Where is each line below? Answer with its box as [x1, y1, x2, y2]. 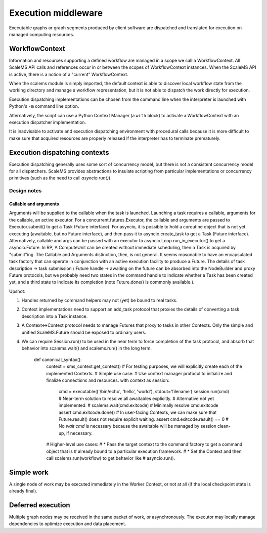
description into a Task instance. [21, 313, 88, 319]
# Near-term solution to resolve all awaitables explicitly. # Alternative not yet [58, 396, 214, 401]
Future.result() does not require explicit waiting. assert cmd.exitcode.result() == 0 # [58, 416, 229, 422]
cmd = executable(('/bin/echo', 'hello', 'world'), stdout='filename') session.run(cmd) [58, 389, 229, 395]
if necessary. [66, 430, 93, 436]
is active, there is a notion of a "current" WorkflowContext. [9, 71, 129, 77]
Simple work [9, 468, 49, 477]
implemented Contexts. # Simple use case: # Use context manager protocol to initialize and [46, 370, 232, 376]
